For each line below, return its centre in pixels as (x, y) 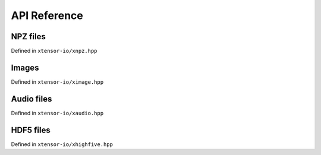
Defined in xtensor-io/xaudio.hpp (57, 113)
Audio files (32, 99)
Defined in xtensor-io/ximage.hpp (57, 82)
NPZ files (28, 37)
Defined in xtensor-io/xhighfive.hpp (62, 144)
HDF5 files (31, 130)
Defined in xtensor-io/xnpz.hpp (54, 51)
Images (25, 67)
